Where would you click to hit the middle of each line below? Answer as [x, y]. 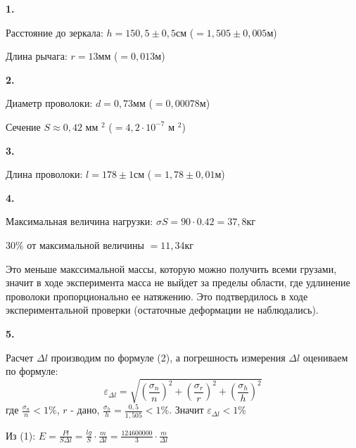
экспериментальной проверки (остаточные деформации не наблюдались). [162, 310]
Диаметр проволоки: [49, 103]
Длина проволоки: [44, 174]
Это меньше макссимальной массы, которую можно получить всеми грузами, [171, 268]
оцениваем [325, 357]
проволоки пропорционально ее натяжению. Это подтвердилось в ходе [157, 296]
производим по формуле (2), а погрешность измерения [168, 357]
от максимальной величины [85, 244]
